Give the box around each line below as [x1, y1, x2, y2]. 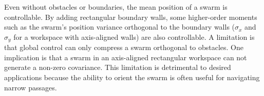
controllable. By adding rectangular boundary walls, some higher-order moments [4, 11, 257, 22]
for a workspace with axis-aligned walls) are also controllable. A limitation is [13, 31, 255, 42]
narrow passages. [4, 82, 57, 92]
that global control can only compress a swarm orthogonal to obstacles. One [4, 42, 244, 53]
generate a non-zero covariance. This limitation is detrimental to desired [4, 62, 231, 73]
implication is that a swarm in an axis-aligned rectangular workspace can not [4, 52, 247, 62]
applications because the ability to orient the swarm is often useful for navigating [4, 72, 260, 83]
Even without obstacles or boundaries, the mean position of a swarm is [4, 2, 228, 12]
